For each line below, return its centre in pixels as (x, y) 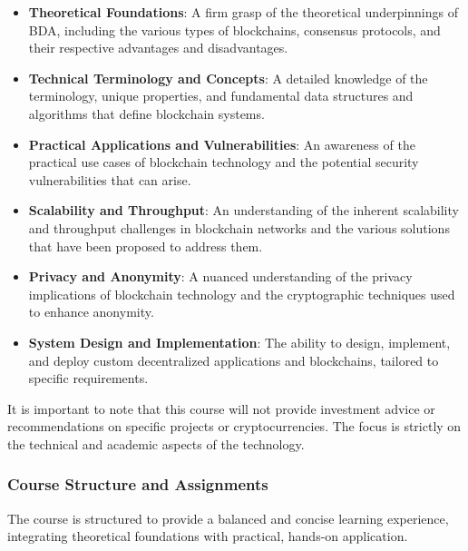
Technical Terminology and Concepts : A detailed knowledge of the (228, 78)
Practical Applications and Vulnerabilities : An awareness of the (222, 144)
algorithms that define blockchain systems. (146, 113)
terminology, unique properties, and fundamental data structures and (221, 96)
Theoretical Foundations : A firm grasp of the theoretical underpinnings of (244, 12)
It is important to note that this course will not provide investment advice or (221, 408)
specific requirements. (88, 378)
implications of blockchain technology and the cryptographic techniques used (242, 294)
